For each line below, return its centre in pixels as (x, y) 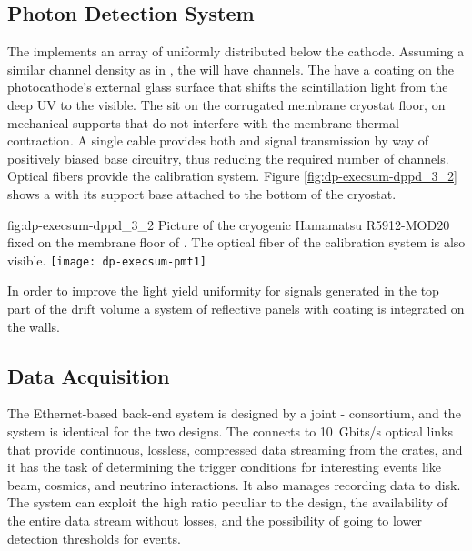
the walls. (34, 326)
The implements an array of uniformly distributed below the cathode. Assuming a (236, 51)
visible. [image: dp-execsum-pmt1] (107, 260)
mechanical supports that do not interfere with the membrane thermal (203, 122)
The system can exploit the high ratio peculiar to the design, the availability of (228, 502)
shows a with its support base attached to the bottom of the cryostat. (202, 193)
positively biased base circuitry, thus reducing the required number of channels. (228, 158)
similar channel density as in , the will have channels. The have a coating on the (231, 69)
